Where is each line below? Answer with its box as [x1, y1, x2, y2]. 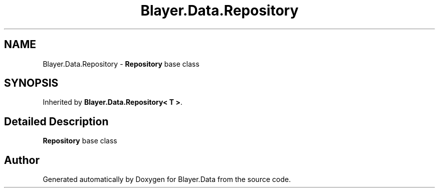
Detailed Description [4, 115, 109, 128]
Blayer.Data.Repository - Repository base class [43, 59, 199, 68]
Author [4, 153, 40, 166]
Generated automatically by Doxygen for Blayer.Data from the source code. [43, 175, 291, 184]
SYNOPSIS [4, 77, 59, 90]
